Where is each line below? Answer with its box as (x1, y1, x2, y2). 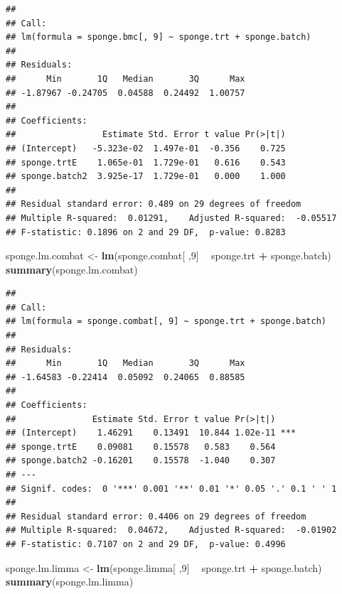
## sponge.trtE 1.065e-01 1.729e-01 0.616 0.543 (6, 157, 286, 168)
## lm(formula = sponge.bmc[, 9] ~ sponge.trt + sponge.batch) (6, 32, 311, 43)
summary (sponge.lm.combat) (6, 261, 138, 276)
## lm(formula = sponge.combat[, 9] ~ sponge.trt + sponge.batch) (6, 316, 327, 327)
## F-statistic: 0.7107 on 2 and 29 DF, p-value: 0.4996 (6, 539, 286, 549)
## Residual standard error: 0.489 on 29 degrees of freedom (6, 199, 301, 210)
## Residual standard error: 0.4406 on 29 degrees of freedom (6, 511, 306, 522)
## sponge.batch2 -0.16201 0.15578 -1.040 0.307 (6, 455, 276, 466)
